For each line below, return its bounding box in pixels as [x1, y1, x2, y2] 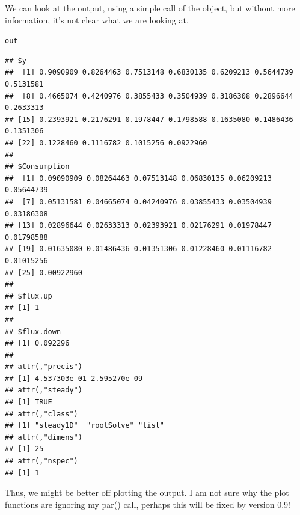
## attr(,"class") [5, 409, 78, 418]
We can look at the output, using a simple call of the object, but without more [5, 2, 295, 14]
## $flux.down [5, 327, 61, 336]
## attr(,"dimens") [5, 433, 82, 442]
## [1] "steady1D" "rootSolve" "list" [5, 421, 164, 430]
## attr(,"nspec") [5, 457, 78, 466]
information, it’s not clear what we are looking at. [5, 13, 189, 26]
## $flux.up [5, 291, 52, 300]
